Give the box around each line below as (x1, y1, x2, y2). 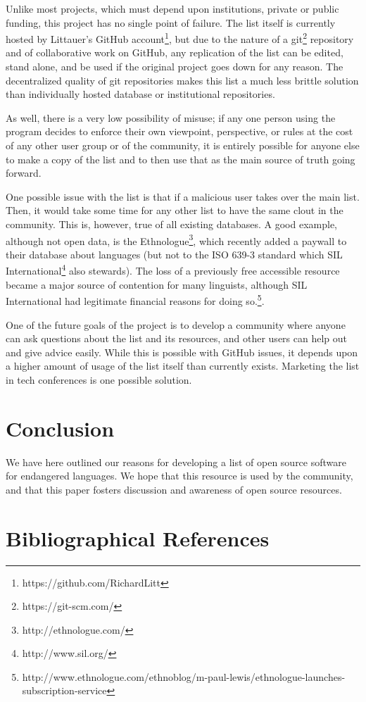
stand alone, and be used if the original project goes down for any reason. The (6, 59, 343, 74)
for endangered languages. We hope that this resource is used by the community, (6, 468, 353, 483)
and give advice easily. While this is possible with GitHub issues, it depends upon (6, 344, 358, 359)
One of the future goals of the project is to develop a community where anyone (6, 317, 346, 332)
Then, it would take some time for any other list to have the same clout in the (6, 203, 343, 218)
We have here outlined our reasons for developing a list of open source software (6, 454, 346, 469)
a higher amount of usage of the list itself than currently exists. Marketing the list (6, 358, 360, 373)
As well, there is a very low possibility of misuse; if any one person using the (6, 110, 336, 125)
